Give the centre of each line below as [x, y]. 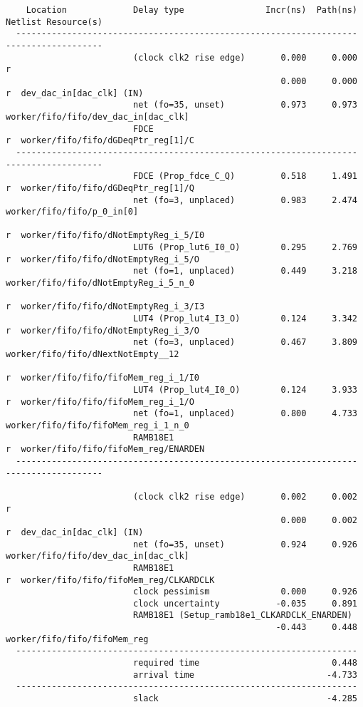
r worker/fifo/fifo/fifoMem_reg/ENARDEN [105, 449]
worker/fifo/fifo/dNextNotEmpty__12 [93, 355]
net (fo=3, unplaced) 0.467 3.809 [245, 342]
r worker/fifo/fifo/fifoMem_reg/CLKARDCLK [110, 580]
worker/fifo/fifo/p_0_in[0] [72, 212]
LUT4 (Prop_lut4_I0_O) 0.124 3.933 [245, 390]
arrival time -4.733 [245, 675]
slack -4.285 [245, 699]
